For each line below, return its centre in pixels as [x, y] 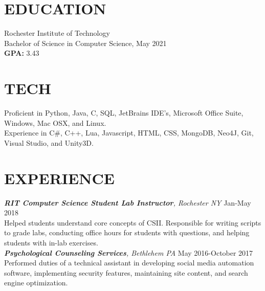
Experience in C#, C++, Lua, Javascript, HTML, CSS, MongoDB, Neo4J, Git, [129, 133]
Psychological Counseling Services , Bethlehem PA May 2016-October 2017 [129, 252]
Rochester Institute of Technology [57, 33]
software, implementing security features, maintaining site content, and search [126, 272]
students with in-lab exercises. [51, 242]
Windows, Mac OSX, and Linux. [55, 122]
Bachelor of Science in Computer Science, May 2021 [85, 43]
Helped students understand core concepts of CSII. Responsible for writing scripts [133, 222]
